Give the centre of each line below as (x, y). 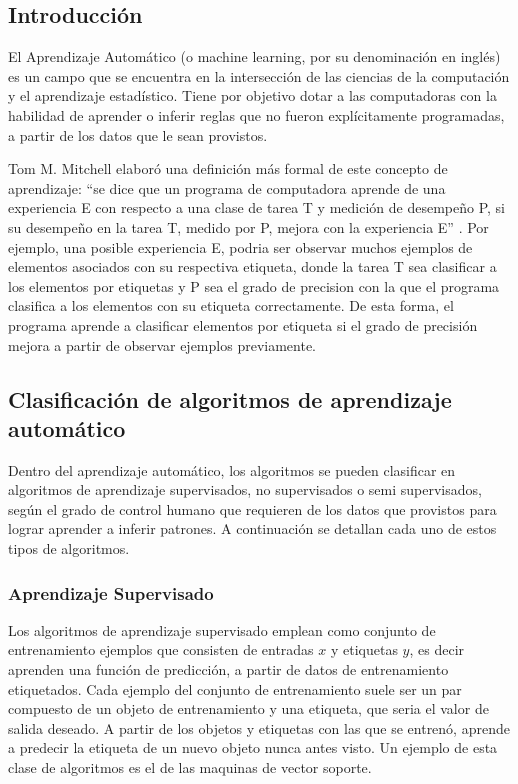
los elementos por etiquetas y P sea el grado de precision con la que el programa (254, 285)
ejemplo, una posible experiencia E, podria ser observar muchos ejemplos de (240, 246)
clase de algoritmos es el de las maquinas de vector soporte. (190, 767)
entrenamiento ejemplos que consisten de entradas (161, 649)
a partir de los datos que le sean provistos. (138, 134)
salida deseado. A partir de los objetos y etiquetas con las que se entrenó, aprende (259, 727)
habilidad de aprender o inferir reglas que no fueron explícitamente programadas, (256, 114)
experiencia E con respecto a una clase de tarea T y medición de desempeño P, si (256, 207)
